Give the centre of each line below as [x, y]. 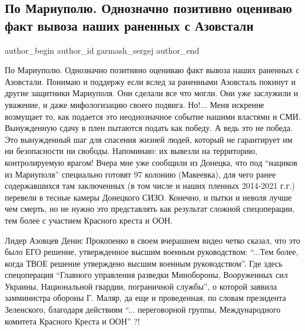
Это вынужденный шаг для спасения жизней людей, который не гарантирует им [149, 139]
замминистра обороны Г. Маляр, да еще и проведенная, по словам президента [145, 298]
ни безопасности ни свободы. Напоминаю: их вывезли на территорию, [131, 151]
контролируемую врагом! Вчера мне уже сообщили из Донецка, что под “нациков [151, 162]
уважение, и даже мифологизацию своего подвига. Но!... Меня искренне [135, 104]
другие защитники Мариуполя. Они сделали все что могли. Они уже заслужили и [152, 93]
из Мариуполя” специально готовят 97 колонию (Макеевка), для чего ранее [140, 174]
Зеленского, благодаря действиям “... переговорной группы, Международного [143, 309]
